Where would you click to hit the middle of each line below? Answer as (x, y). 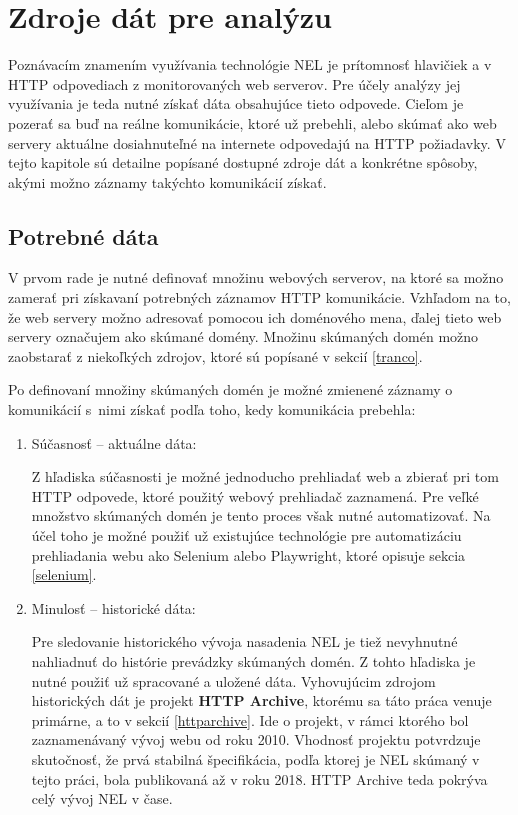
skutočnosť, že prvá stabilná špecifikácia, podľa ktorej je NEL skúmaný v (255, 758)
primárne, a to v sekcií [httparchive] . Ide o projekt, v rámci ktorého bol (250, 719)
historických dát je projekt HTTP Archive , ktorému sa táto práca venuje (261, 700)
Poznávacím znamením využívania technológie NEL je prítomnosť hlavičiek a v (250, 64)
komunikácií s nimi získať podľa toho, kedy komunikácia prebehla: (212, 409)
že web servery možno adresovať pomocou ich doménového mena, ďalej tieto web (255, 316)
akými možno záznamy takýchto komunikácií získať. (167, 181)
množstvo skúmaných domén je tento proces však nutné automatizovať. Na (261, 515)
